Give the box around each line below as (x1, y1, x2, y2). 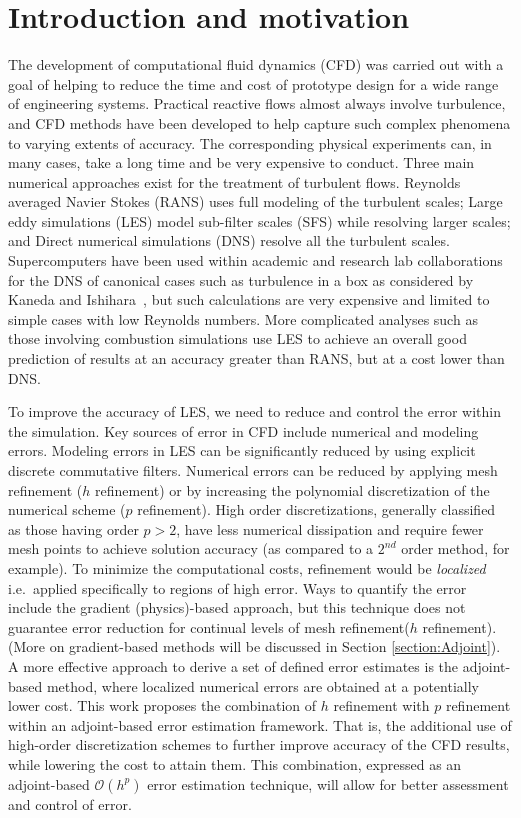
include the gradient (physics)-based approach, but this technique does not (8, 597, 466, 618)
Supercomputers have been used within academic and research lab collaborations (8, 250, 503, 271)
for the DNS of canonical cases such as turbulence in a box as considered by (8, 269, 474, 290)
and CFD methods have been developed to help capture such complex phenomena (8, 112, 511, 133)
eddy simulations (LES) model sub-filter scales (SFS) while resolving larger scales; (8, 210, 511, 231)
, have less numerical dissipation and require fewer (176, 518, 484, 539)
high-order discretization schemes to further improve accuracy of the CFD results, (8, 734, 510, 755)
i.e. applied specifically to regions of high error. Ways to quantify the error (8, 577, 467, 598)
